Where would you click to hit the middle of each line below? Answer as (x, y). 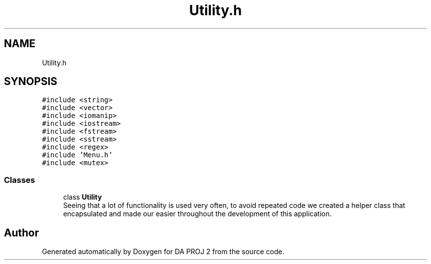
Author (21, 233)
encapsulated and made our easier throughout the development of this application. (197, 214)
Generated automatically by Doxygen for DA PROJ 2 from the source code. (163, 252)
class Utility (82, 197)
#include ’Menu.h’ (77, 155)
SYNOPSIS (31, 82)
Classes (20, 180)
